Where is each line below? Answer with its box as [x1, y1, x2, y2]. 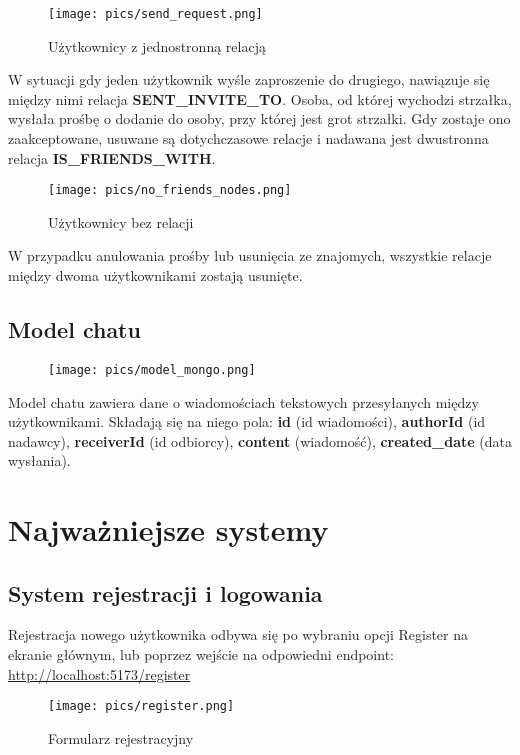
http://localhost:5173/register [8, 663, 191, 684]
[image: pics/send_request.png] [48, 7, 263, 21]
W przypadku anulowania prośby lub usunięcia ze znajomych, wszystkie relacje [8, 245, 492, 266]
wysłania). [8, 450, 71, 471]
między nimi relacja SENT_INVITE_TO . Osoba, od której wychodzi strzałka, [8, 88, 512, 109]
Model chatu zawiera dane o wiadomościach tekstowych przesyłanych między [8, 391, 479, 412]
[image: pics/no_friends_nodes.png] [48, 183, 292, 198]
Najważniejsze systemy [8, 509, 329, 550]
